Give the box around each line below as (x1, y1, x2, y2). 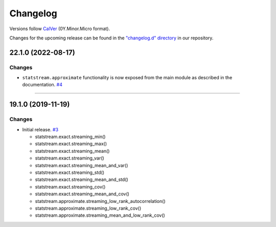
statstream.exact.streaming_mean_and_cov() (35, 191, 130, 197)
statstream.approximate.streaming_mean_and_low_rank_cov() (35, 212, 166, 218)
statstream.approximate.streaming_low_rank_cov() (35, 205, 142, 211)
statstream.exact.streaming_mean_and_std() (35, 176, 129, 183)
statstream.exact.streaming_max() (35, 141, 107, 147)
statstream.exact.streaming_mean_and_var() (35, 162, 128, 168)
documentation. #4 (22, 82, 62, 88)
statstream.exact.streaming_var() (35, 155, 104, 161)
